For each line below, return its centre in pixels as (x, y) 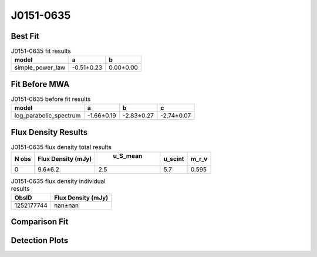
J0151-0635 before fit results (51, 99)
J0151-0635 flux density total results (61, 147)
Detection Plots (40, 241)
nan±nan (66, 205)
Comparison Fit (40, 222)
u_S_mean (128, 156)
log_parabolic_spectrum (48, 116)
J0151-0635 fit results (41, 51)
